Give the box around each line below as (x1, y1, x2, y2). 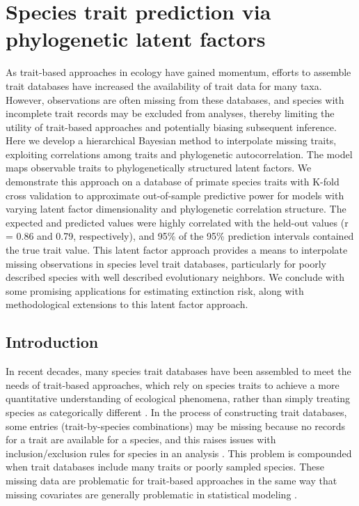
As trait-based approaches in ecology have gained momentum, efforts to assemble (6, 65, 351, 79)
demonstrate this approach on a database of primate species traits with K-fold (6, 174, 340, 189)
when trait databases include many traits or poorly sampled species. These (6, 459, 325, 474)
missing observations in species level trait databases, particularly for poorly (6, 256, 326, 270)
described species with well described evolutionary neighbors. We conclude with (6, 270, 345, 284)
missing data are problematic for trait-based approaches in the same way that (6, 473, 337, 487)
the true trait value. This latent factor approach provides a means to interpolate (6, 243, 348, 257)
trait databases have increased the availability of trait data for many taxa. (6, 78, 322, 93)
